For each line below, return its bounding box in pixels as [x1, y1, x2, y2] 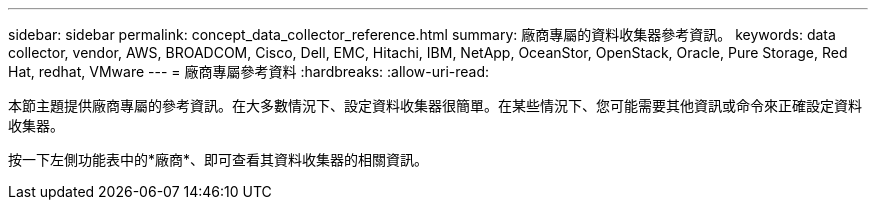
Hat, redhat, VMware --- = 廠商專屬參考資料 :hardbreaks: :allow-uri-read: [8, 63, 490, 80]
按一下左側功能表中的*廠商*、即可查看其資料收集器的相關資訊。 [8, 151, 429, 168]
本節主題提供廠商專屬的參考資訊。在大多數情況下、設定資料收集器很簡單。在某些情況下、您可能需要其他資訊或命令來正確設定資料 [8, 97, 862, 114]
